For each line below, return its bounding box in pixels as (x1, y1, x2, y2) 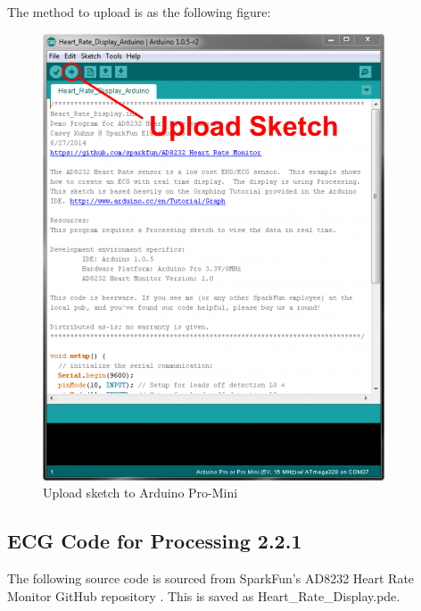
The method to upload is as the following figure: (7, 3, 271, 21)
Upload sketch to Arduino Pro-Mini (43, 483, 238, 502)
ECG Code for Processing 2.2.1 (7, 527, 302, 555)
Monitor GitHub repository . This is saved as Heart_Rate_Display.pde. (7, 586, 400, 605)
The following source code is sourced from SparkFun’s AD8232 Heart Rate (7, 568, 415, 587)
